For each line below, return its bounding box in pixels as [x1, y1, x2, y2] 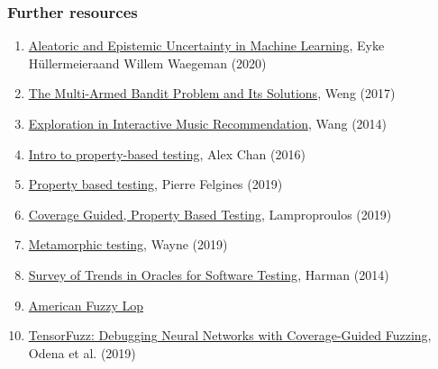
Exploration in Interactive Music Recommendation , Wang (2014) [28, 114, 388, 132]
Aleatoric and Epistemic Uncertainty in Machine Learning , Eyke [28, 36, 385, 55]
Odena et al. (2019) [28, 343, 136, 362]
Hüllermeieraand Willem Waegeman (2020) [28, 53, 267, 72]
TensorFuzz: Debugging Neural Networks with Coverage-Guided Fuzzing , [28, 326, 432, 345]
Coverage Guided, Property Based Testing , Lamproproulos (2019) [28, 204, 392, 223]
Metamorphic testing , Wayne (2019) [28, 235, 228, 254]
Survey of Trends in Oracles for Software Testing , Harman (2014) [28, 265, 389, 283]
